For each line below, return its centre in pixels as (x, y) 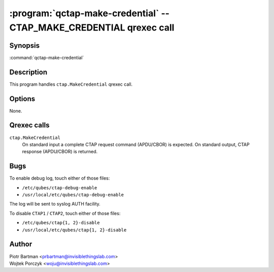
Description (28, 72)
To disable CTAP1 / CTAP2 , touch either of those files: (65, 213)
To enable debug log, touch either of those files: (60, 178)
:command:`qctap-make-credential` (47, 57)
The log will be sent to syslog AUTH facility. (55, 204)
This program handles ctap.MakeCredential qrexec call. (71, 84)
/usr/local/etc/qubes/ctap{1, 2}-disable (74, 230)
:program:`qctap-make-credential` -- (90, 13)
